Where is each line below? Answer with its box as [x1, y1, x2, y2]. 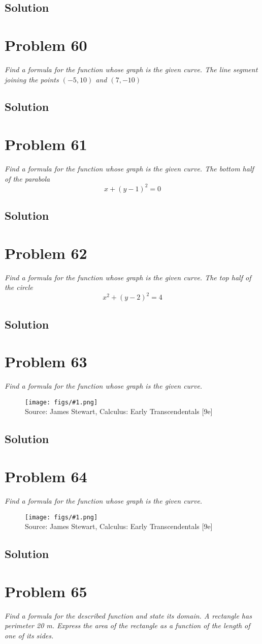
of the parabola [5, 173, 50, 184]
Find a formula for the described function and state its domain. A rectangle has [5, 610, 252, 621]
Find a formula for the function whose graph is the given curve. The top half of [5, 272, 251, 282]
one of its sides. [5, 630, 54, 640]
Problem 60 [5, 34, 87, 55]
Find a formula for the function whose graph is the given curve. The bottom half [5, 163, 254, 173]
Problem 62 [5, 242, 87, 263]
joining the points [5, 74, 59, 84]
